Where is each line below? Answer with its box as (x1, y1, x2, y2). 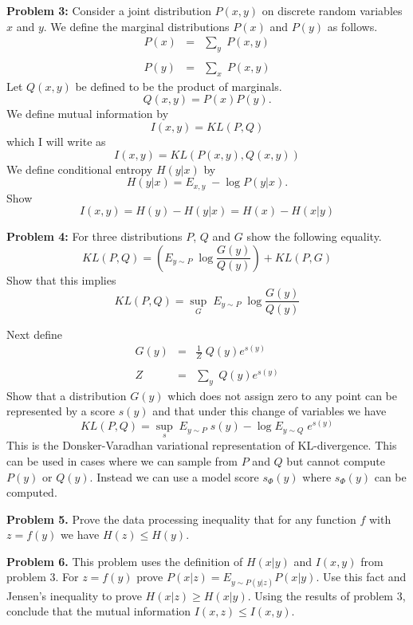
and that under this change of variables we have (152, 403, 387, 419)
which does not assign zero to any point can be (167, 387, 397, 403)
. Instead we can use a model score (89, 468, 259, 485)
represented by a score (6, 403, 115, 419)
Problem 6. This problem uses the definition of (6, 552, 243, 569)
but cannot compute (286, 452, 386, 469)
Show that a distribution (6, 387, 127, 403)
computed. (6, 484, 57, 501)
